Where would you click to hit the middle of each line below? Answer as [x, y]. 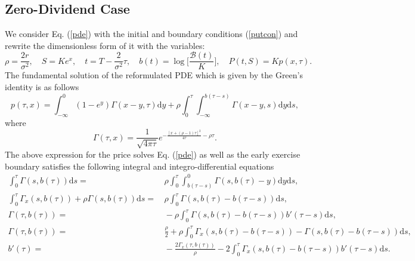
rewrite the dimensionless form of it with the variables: [105, 45]
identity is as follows [42, 87]
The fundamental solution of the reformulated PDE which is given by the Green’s [154, 75]
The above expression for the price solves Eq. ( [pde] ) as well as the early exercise [153, 154]
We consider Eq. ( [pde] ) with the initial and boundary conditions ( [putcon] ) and [151, 34]
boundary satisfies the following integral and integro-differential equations [140, 166]
